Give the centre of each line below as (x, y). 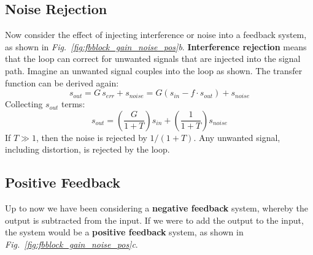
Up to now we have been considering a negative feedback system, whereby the (157, 208)
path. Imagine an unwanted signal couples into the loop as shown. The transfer (154, 70)
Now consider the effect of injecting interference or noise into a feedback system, (156, 35)
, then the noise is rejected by (91, 137)
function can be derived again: (62, 82)
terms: (73, 104)
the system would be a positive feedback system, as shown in (124, 232)
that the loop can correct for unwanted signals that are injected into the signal (153, 59)
